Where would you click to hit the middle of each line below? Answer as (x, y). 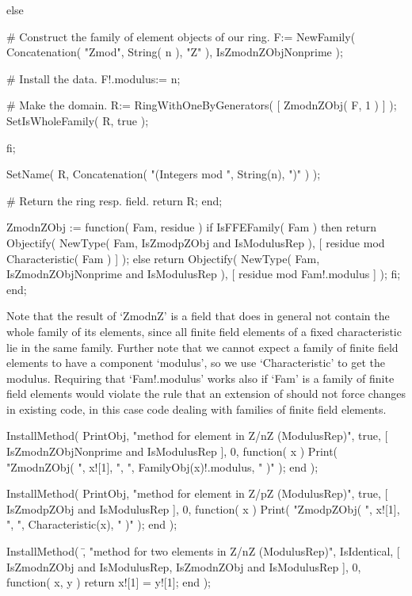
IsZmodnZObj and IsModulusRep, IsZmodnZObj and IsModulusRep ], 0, (184, 566)
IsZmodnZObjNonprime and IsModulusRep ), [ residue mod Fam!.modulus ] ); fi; (204, 274)
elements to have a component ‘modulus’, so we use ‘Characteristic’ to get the (196, 363)
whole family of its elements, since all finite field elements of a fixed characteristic (204, 331)
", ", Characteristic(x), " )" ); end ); (92, 524)
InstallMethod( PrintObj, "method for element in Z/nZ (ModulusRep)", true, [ (197, 436)
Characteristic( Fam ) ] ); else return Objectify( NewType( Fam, (163, 258)
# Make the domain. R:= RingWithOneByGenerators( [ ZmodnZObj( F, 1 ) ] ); (202, 105)
